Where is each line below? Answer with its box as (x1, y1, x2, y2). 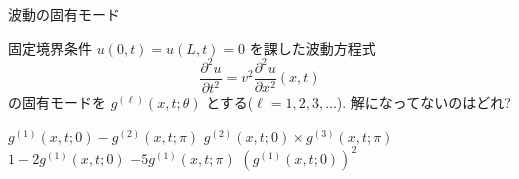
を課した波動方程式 (249, 37, 376, 58)
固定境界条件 (8, 37, 92, 58)
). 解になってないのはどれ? (336, 92, 511, 113)
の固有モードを (8, 92, 106, 113)
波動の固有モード (8, 4, 120, 24)
